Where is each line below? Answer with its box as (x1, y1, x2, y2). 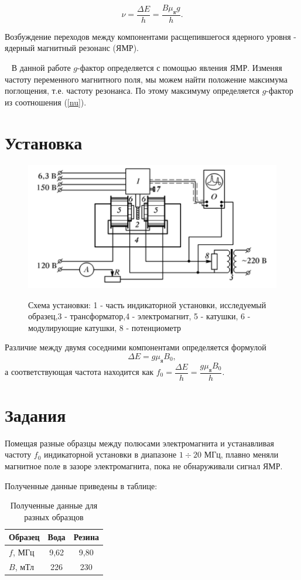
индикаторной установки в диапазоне (44, 448, 177, 460)
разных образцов (24, 510, 84, 523)
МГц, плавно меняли (204, 448, 279, 460)
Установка (5, 130, 83, 154)
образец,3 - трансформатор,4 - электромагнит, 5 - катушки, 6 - (28, 310, 251, 322)
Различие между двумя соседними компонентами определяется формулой (5, 341, 266, 353)
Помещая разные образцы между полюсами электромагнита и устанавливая (5, 436, 274, 449)
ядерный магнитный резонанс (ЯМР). (5, 42, 139, 54)
